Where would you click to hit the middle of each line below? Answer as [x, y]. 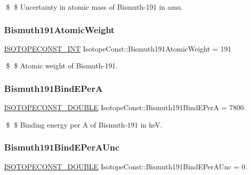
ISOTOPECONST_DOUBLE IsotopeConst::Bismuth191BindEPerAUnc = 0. [126, 166]
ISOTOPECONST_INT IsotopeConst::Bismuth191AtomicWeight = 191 [118, 48]
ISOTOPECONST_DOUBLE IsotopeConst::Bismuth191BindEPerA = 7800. [125, 107]
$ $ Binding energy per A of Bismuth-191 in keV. [84, 124]
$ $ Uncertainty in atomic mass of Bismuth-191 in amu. [94, 7]
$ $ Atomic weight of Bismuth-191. [62, 66]
